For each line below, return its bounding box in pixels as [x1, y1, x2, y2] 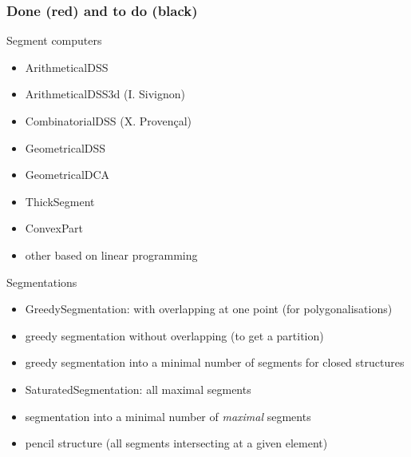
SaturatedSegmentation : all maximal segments [25, 380, 251, 397]
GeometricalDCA [25, 166, 110, 183]
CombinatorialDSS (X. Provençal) [25, 113, 192, 129]
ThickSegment [25, 193, 95, 209]
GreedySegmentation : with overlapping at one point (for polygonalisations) [25, 300, 393, 317]
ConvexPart [25, 220, 83, 236]
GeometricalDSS [25, 139, 106, 156]
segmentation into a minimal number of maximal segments [25, 407, 311, 424]
